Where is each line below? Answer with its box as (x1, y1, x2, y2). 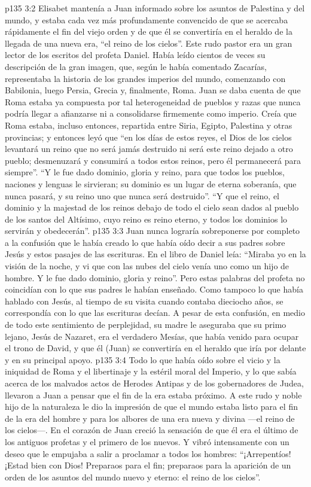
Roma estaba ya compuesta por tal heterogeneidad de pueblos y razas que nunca (5, 95, 301, 108)
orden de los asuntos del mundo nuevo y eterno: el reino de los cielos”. (5, 470, 261, 483)
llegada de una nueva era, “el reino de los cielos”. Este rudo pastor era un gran (5, 36, 292, 49)
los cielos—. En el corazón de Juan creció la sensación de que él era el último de (5, 424, 298, 436)
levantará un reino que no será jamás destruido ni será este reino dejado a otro (5, 142, 293, 155)
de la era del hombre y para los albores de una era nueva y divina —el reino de (5, 412, 295, 424)
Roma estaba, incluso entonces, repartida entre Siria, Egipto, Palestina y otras (5, 118, 292, 131)
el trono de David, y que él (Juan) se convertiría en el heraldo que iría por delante (5, 342, 306, 354)
